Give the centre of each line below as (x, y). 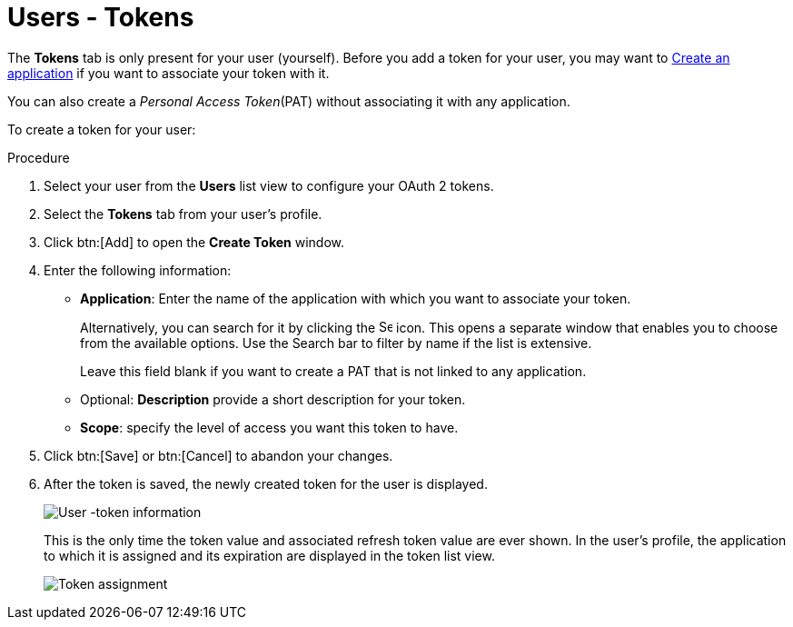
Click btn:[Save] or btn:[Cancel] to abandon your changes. (218, 455)
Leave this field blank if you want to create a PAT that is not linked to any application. (333, 371)
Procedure (39, 157)
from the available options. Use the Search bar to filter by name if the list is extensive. (336, 343)
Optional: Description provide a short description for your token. (273, 399)
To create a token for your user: (102, 129)
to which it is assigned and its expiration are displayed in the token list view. (269, 555)
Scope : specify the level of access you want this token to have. (269, 427)
